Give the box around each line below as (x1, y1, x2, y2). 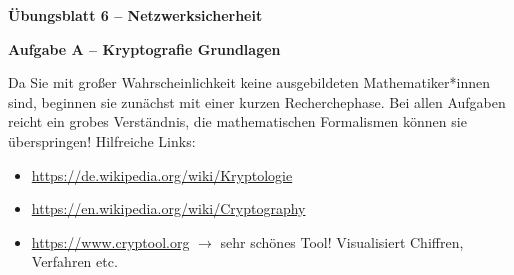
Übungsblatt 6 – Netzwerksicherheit (8, 5, 263, 25)
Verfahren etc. (31, 251, 118, 272)
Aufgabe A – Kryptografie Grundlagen (8, 38, 281, 59)
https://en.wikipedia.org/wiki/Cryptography (31, 198, 306, 219)
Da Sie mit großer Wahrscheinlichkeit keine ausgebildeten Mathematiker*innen (8, 72, 490, 93)
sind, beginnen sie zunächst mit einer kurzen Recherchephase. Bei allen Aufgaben (8, 91, 506, 112)
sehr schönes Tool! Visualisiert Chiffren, (220, 231, 464, 252)
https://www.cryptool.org (31, 231, 190, 252)
